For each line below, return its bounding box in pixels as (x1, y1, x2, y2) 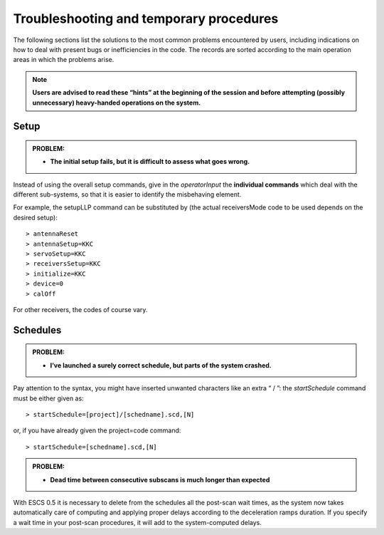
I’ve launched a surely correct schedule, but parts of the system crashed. (50, 360, 272, 370)
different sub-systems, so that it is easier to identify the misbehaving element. (13, 190, 242, 199)
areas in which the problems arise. (13, 56, 114, 64)
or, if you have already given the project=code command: (13, 426, 181, 435)
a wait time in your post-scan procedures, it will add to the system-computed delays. (13, 518, 262, 526)
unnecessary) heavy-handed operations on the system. (32, 98, 201, 107)
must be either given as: (13, 394, 85, 402)
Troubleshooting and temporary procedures (13, 11, 279, 26)
